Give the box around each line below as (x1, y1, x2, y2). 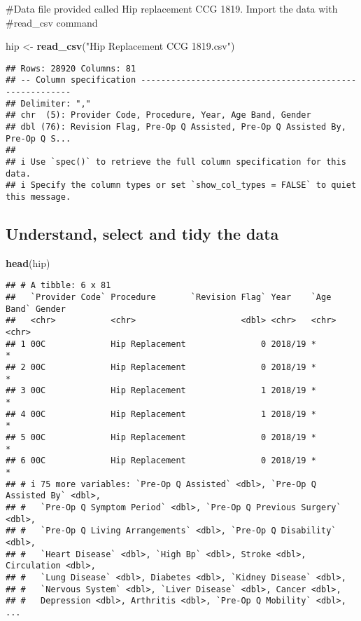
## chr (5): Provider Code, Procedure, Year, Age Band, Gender (6, 110, 311, 121)
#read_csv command (6, 15, 98, 29)
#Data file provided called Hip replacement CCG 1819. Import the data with (6, 1, 338, 15)
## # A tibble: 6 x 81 (6, 280, 111, 291)
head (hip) (6, 255, 50, 270)
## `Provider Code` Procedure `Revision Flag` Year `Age (6, 292, 332, 303)
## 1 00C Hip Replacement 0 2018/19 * (6, 339, 316, 349)
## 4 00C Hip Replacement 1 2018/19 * (6, 409, 316, 419)
